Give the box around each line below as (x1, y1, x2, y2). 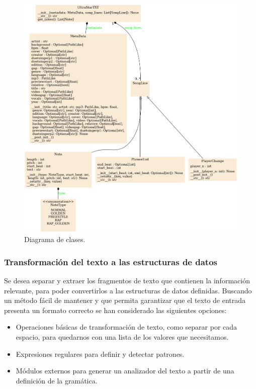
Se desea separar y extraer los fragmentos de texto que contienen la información (4, 275, 250, 286)
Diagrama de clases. (24, 234, 86, 245)
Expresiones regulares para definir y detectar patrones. (16, 348, 185, 359)
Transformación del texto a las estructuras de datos (4, 255, 217, 268)
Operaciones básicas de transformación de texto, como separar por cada (16, 322, 237, 332)
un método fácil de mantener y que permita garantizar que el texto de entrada (4, 295, 246, 305)
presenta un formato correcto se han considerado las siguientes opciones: (4, 304, 227, 315)
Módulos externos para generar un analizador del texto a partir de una (16, 365, 234, 376)
